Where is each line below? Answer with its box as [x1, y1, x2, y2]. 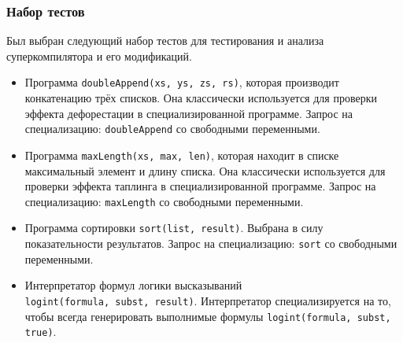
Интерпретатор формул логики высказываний [24, 277, 242, 293]
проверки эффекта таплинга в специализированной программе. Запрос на [24, 178, 376, 194]
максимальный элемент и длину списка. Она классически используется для [24, 162, 386, 179]
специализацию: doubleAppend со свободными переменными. [24, 120, 320, 137]
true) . [24, 323, 57, 340]
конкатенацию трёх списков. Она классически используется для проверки [24, 90, 377, 106]
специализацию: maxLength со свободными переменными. [24, 193, 304, 209]
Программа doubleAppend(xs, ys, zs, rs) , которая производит [24, 74, 339, 90]
